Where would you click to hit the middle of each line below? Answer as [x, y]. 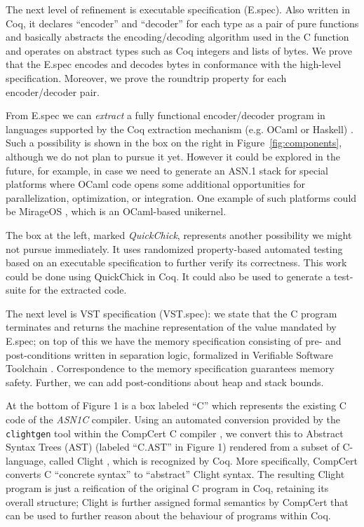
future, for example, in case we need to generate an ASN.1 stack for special [167, 170]
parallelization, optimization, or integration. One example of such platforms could [181, 197]
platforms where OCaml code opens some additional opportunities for [156, 184]
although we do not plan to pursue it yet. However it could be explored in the [173, 156]
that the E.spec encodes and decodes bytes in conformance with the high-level [174, 64]
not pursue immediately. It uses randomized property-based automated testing [174, 248]
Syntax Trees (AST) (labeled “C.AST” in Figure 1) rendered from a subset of [173, 447]
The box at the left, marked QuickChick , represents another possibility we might [179, 234]
